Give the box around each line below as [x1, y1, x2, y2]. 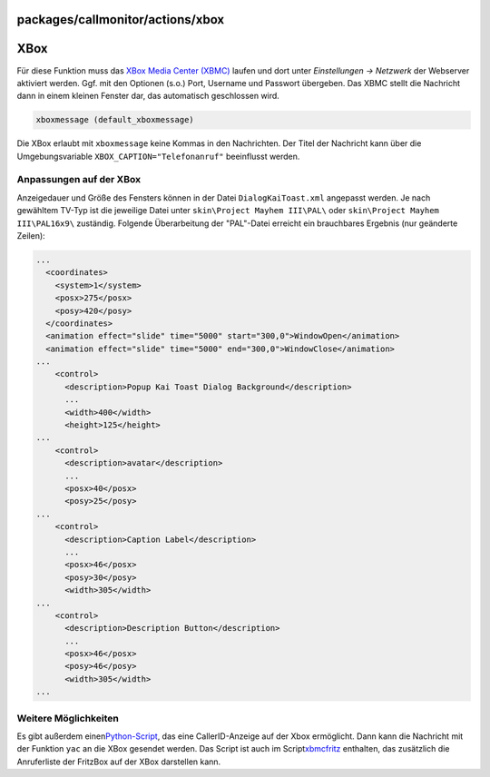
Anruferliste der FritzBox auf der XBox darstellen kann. [16, 756, 221, 767]
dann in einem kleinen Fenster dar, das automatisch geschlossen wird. [16, 91, 280, 102]
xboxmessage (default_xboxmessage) [35, 114, 194, 125]
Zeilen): [16, 230, 45, 241]
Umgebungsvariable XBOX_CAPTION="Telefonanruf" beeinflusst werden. [16, 151, 300, 162]
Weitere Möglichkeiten [16, 712, 120, 724]
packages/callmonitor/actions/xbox [16, 12, 225, 27]
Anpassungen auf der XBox [16, 173, 141, 186]
